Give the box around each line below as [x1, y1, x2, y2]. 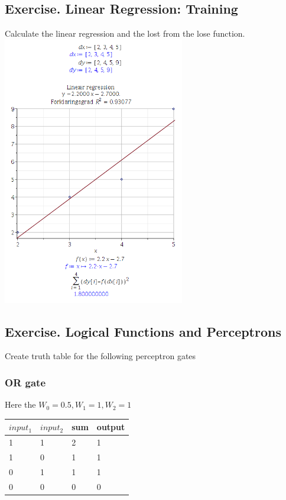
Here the [5, 398, 36, 411]
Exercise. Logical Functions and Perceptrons [5, 322, 281, 340]
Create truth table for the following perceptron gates [5, 350, 196, 362]
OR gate [5, 375, 46, 389]
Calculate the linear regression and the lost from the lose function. [5, 27, 245, 40]
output [96, 421, 125, 433]
